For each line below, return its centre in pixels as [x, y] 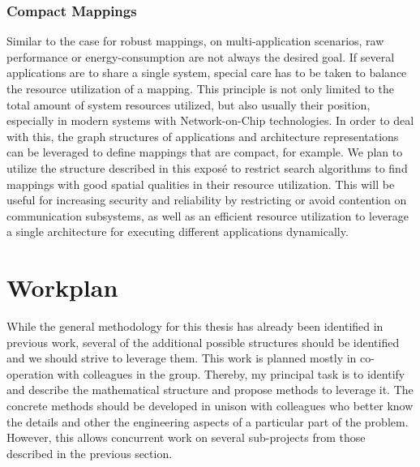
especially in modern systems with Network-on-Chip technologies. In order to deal [210, 120]
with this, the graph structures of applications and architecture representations [203, 136]
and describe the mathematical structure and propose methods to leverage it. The [210, 390]
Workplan [62, 287]
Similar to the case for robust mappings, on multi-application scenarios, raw [195, 41]
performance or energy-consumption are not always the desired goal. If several [201, 56]
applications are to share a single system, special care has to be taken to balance [207, 73]
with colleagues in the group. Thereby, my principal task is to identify [231, 373]
